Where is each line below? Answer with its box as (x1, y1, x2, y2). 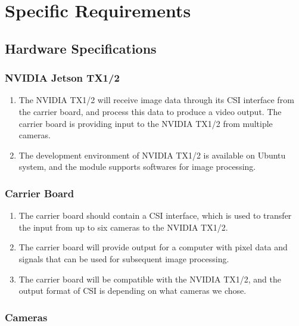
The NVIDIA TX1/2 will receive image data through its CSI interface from (18, 94, 294, 106)
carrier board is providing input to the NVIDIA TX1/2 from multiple (18, 117, 273, 129)
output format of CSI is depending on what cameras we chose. (18, 284, 247, 297)
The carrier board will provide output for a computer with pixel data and (18, 241, 288, 253)
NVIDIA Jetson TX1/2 (5, 70, 120, 85)
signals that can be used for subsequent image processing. (18, 252, 229, 265)
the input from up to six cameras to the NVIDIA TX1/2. (18, 221, 228, 233)
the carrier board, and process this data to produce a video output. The (18, 105, 282, 117)
